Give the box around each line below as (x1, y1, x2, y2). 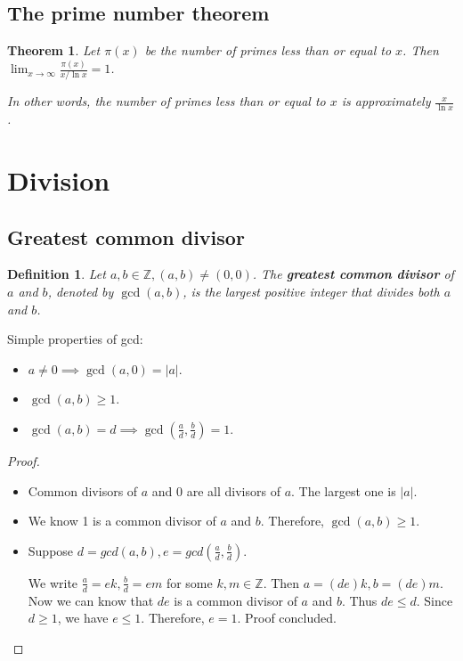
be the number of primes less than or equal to (144, 41, 392, 60)
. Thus (341, 591, 378, 609)
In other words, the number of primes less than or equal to (7, 92, 326, 110)
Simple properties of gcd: (7, 330, 143, 348)
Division (7, 162, 110, 199)
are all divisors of (186, 481, 280, 500)
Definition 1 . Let (7, 265, 106, 283)
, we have (57, 608, 109, 627)
